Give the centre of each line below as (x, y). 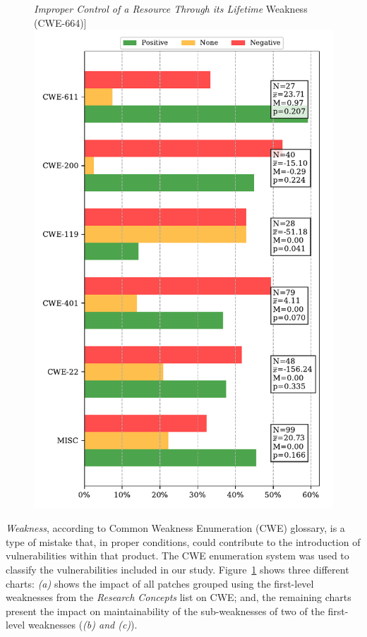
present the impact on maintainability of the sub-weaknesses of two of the (165, 611)
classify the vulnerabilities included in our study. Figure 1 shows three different (178, 569)
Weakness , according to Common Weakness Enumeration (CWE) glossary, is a (175, 528)
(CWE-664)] (60, 22)
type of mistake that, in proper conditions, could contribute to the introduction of (183, 541)
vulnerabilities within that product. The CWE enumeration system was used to (178, 556)
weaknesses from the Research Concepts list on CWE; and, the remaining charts (179, 597)
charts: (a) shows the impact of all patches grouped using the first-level (160, 583)
